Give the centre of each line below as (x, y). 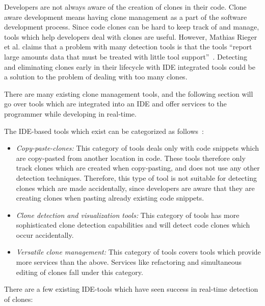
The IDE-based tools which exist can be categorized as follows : (104, 131)
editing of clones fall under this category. (79, 272)
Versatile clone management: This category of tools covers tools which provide (138, 252)
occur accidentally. (45, 234)
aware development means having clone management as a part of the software (126, 17)
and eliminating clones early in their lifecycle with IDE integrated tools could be (130, 66)
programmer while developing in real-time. (70, 113)
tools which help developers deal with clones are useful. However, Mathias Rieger (131, 36)
